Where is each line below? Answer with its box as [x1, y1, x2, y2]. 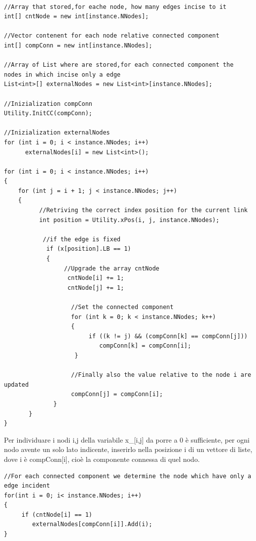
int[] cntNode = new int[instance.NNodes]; [4, 13, 149, 20]
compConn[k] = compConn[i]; [99, 342, 191, 350]
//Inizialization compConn [4, 100, 92, 107]
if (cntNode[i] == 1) [21, 511, 92, 518]
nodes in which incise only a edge [4, 71, 121, 78]
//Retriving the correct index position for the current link [39, 207, 248, 214]
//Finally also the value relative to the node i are [71, 371, 252, 379]
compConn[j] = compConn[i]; [71, 391, 163, 398]
